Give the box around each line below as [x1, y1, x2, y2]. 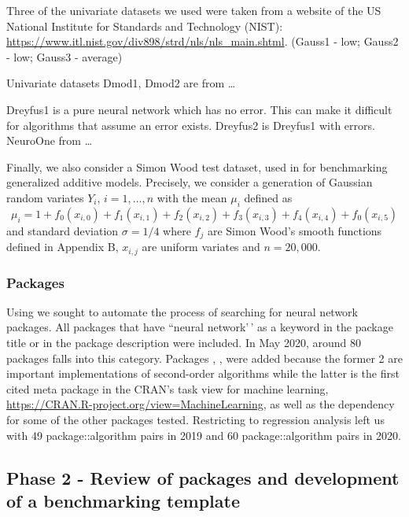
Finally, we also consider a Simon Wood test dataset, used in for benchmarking [6, 158, 388, 175]
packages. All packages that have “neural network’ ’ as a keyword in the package [6, 319, 393, 335]
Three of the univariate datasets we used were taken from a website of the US [6, 2, 381, 18]
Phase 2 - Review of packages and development [6, 465, 400, 489]
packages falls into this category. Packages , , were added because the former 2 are [6, 349, 403, 366]
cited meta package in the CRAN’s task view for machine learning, [6, 380, 329, 397]
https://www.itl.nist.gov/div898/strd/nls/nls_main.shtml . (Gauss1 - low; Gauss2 [6, 33, 399, 50]
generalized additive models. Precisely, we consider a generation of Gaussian [6, 174, 373, 190]
